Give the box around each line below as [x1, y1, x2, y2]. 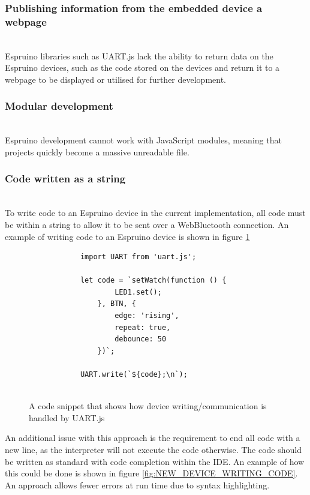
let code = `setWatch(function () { [80, 276, 227, 285]
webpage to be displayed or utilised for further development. [5, 73, 226, 85]
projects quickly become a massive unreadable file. [5, 145, 189, 158]
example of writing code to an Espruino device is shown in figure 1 [5, 230, 250, 242]
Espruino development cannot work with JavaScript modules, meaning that [5, 134, 282, 146]
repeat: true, [115, 323, 171, 332]
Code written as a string [5, 171, 126, 186]
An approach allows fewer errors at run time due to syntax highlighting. [5, 478, 270, 491]
